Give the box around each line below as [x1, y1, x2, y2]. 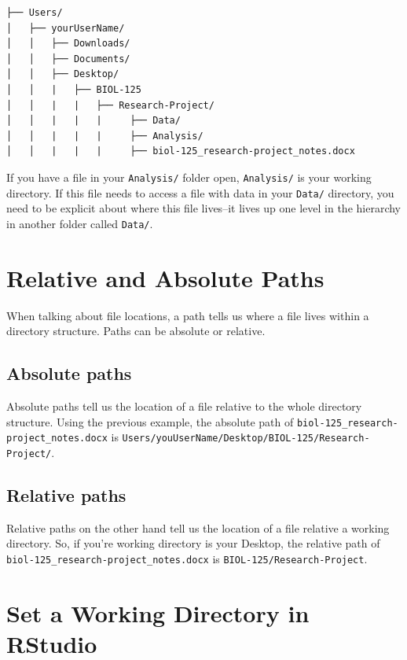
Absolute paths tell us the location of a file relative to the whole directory [6, 398, 362, 415]
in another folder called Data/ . [6, 215, 153, 231]
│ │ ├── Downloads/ [6, 38, 130, 50]
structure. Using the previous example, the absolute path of [6, 413, 294, 430]
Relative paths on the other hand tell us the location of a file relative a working [6, 519, 390, 536]
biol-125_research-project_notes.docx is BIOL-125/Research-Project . [6, 550, 368, 566]
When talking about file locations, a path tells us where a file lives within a [6, 307, 369, 323]
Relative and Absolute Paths [6, 261, 324, 293]
